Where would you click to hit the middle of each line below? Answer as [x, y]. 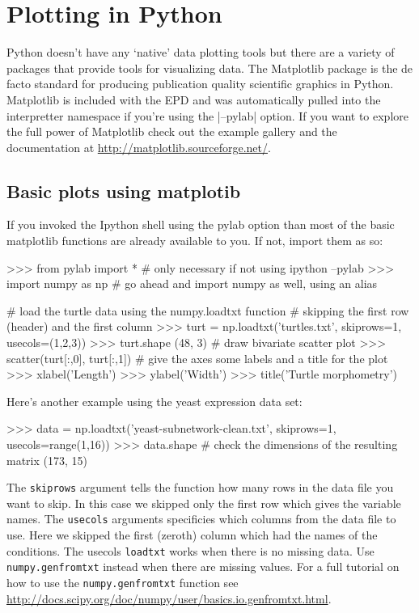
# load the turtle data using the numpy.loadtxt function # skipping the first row [208, 310]
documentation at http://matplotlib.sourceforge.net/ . [139, 147]
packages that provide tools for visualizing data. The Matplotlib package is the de [210, 68]
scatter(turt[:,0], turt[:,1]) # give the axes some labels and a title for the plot [197, 358]
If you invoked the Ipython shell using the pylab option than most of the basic [201, 224]
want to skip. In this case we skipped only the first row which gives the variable [204, 503]
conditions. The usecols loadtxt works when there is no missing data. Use [190, 550]
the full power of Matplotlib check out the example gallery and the [172, 131]
